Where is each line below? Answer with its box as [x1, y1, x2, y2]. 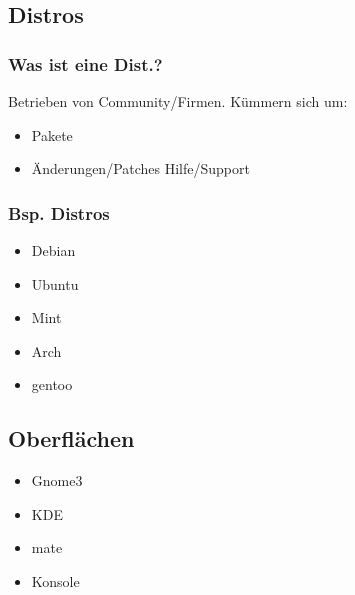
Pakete [31, 124, 73, 145]
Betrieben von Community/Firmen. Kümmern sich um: [8, 91, 348, 111]
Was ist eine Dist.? [8, 51, 163, 76]
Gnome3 [31, 470, 83, 491]
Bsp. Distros [8, 200, 110, 225]
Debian [31, 240, 76, 260]
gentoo [31, 374, 73, 395]
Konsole [31, 570, 80, 591]
